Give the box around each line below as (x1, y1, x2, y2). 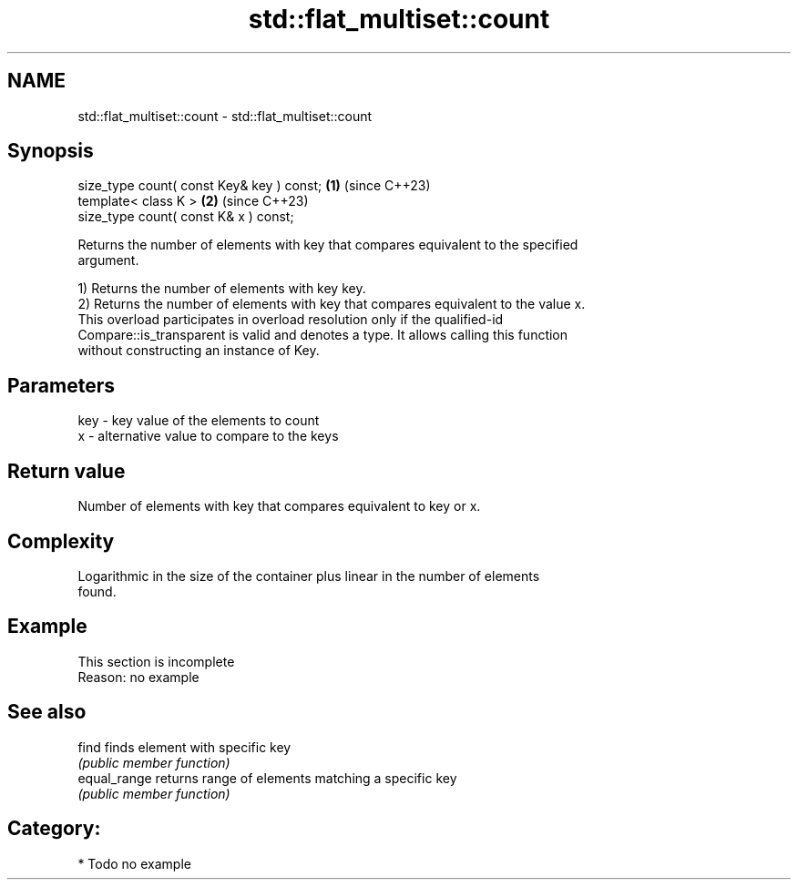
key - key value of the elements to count (77, 413, 320, 429)
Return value (7, 459, 126, 483)
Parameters (7, 373, 115, 397)
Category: (7, 817, 101, 841)
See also (7, 700, 87, 724)
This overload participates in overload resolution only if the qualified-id (77, 311, 504, 328)
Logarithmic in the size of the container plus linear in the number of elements (77, 567, 540, 584)
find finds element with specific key (77, 739, 292, 755)
